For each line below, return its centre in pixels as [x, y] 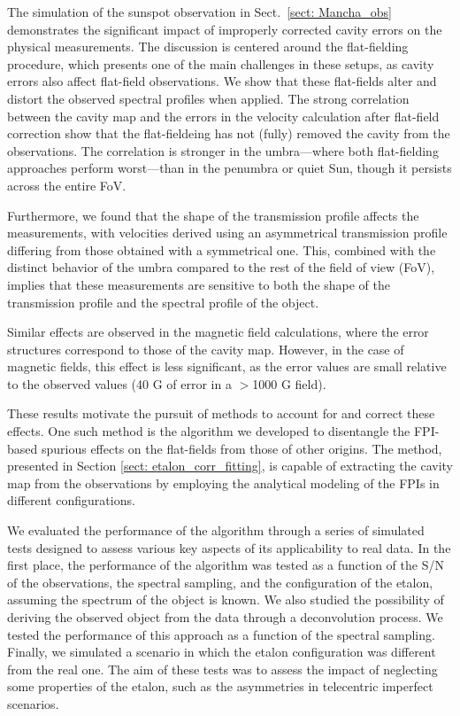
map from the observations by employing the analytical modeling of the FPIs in [223, 483]
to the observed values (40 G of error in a [119, 383]
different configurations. [71, 500]
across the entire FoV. [67, 185]
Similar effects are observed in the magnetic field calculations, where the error [218, 332]
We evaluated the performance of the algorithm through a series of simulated [216, 530]
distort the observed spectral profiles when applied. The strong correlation [208, 98]
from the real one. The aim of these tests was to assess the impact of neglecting [222, 669]
